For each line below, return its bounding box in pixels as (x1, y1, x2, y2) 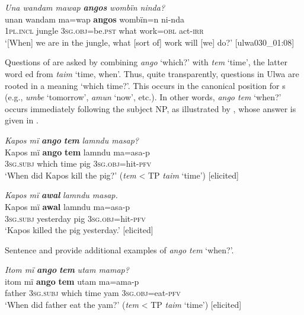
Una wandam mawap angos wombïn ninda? (5, 1, 165, 13)
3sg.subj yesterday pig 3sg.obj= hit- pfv (5, 212, 146, 224)
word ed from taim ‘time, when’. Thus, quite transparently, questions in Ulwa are (5, 67, 299, 79)
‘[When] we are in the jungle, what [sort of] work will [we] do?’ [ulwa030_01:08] (5, 36, 295, 48)
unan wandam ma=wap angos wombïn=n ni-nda (5, 12, 184, 25)
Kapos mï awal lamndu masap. (5, 189, 118, 201)
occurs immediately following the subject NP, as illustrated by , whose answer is (5, 102, 296, 114)
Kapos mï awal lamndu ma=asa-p (5, 200, 130, 212)
